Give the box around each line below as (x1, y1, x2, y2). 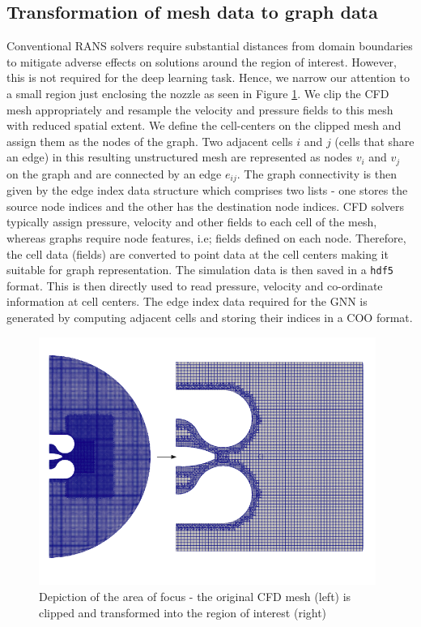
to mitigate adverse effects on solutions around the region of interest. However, (6, 53, 397, 70)
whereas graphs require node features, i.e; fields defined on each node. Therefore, (6, 230, 406, 247)
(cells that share (334, 132, 415, 149)
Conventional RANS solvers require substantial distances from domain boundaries (6, 37, 413, 54)
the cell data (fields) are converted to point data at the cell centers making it (6, 245, 389, 262)
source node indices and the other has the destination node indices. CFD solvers (6, 197, 405, 214)
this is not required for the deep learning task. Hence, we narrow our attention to (6, 69, 410, 86)
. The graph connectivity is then (236, 165, 398, 182)
